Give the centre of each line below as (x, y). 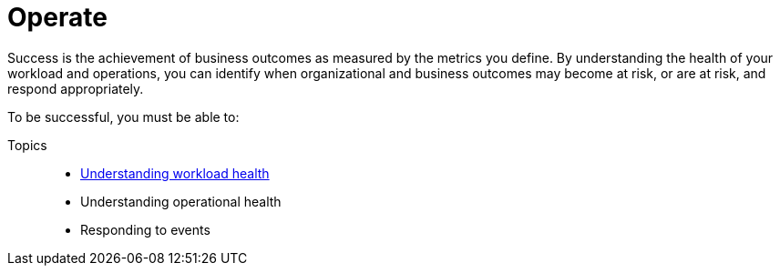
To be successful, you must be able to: (123, 116)
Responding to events (145, 229)
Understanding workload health (175, 173)
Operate (57, 17)
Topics (27, 145)
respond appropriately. (76, 88)
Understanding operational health (181, 201)
